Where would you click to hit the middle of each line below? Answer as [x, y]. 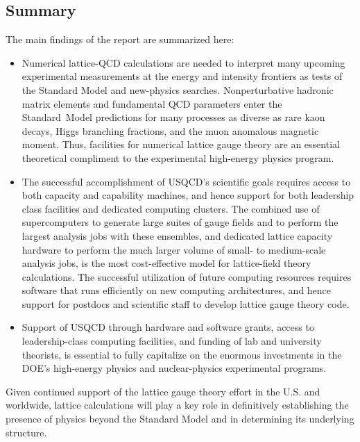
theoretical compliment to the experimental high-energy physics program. [178, 157]
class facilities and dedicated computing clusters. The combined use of [171, 208]
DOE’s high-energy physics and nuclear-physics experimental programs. [174, 368]
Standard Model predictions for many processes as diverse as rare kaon [173, 117]
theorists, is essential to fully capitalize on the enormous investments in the [182, 354]
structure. [26, 432]
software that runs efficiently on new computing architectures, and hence [177, 290]
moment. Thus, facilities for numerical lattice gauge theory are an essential [181, 144]
